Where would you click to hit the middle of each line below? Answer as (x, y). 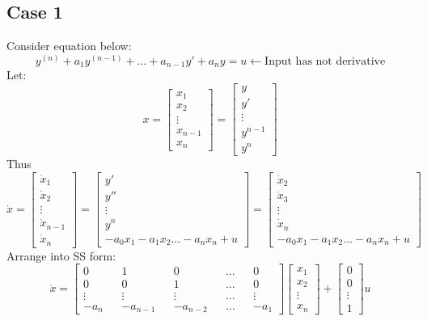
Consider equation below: (69, 46)
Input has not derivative (325, 61)
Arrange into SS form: (61, 255)
